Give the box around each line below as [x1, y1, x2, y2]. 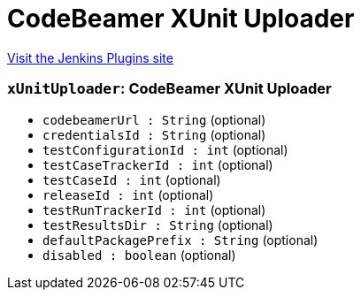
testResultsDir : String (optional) [42, 217, 273, 232]
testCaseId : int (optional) [42, 171, 221, 187]
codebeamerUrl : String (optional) [42, 111, 266, 127]
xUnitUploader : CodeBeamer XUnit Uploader [7, 80, 332, 98]
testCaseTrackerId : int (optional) [42, 156, 273, 172]
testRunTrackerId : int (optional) [42, 202, 266, 217]
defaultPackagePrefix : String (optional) [42, 232, 319, 247]
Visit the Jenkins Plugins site [7, 49, 173, 65]
